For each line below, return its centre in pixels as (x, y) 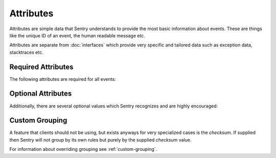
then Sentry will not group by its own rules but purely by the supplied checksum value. (100, 140)
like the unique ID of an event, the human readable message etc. (77, 35)
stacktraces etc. (26, 52)
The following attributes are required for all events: (63, 79)
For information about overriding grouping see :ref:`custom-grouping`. (83, 149)
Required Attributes (41, 67)
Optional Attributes (41, 94)
